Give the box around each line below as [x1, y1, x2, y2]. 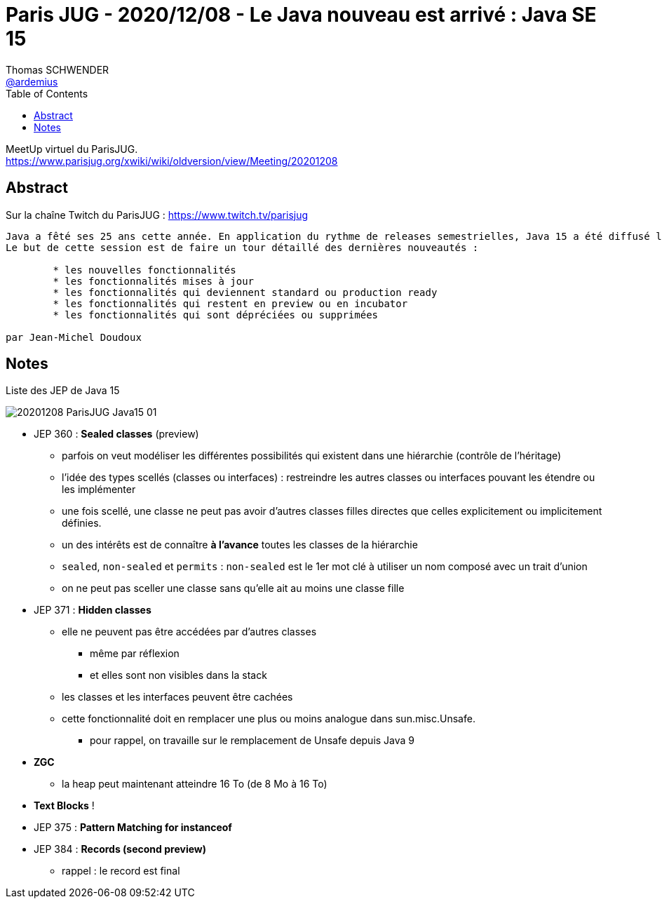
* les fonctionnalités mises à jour [53, 275, 255, 287]
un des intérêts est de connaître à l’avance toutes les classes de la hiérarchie [62, 539, 418, 551]
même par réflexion [90, 647, 180, 660]
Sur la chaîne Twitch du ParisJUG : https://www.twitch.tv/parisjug [6, 208, 309, 221]
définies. [62, 517, 102, 529]
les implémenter [62, 483, 136, 496]
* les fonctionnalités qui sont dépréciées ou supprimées [53, 309, 379, 321]
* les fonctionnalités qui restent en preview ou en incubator [53, 297, 408, 309]
